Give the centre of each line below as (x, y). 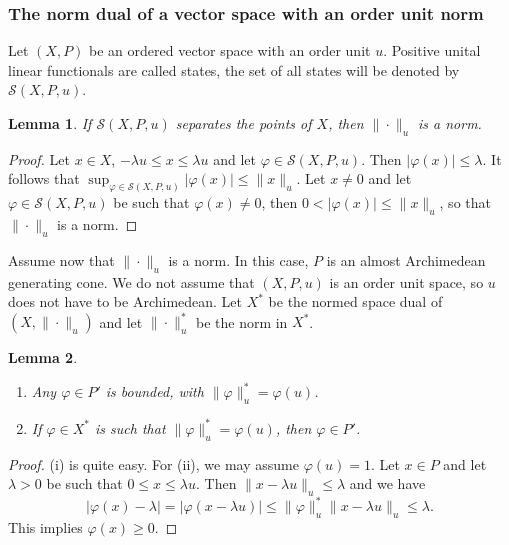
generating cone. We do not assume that (131, 281)
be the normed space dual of (355, 301)
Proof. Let (39, 158)
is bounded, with (154, 391)
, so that (465, 202)
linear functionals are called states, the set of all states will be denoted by (234, 69)
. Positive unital (432, 50)
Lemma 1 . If (50, 123)
